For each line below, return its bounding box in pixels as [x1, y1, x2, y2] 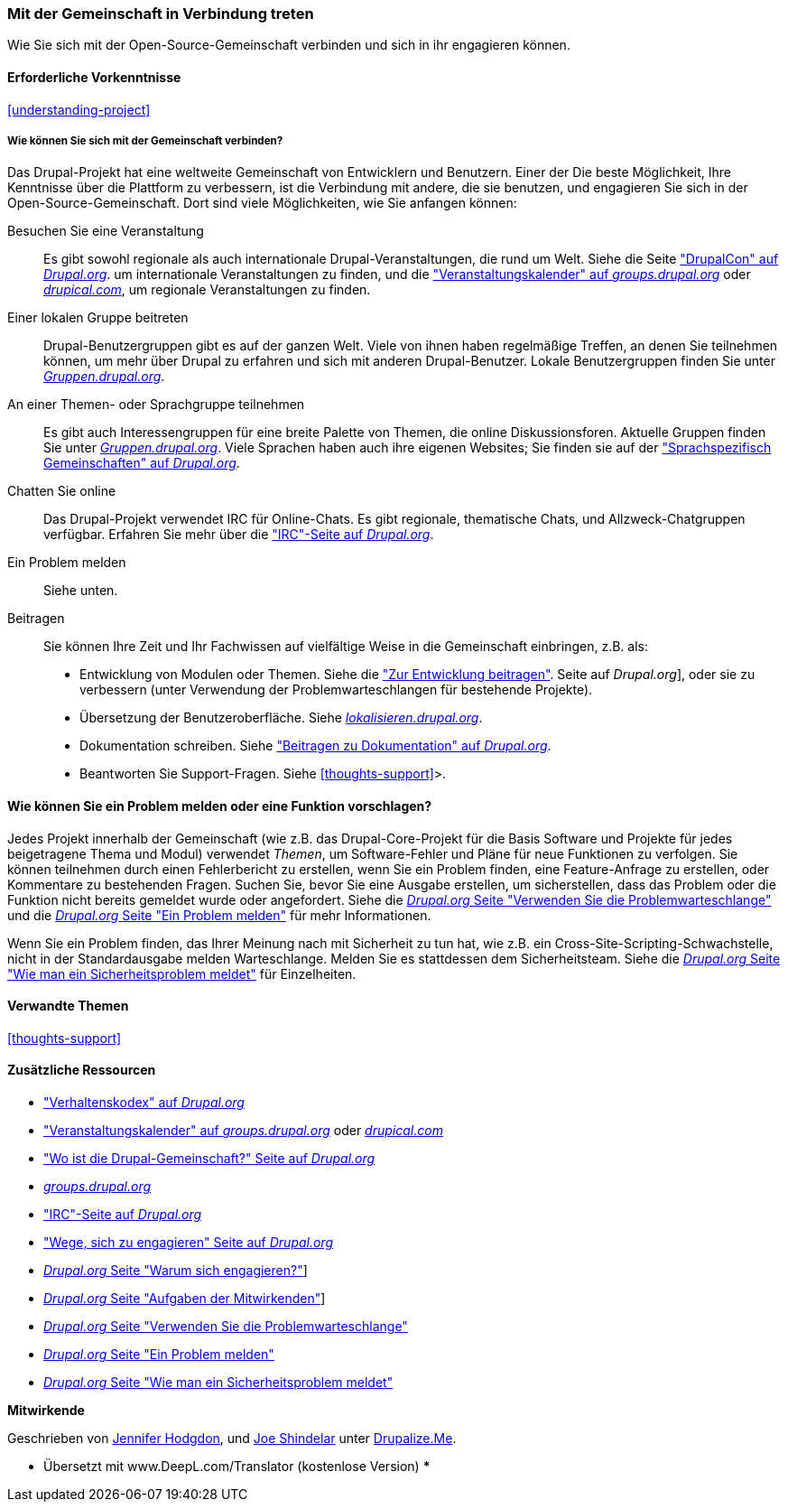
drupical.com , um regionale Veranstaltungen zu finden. [43, 282, 371, 298]
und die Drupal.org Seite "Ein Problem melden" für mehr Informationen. [7, 907, 431, 923]
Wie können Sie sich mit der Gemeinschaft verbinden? [7, 134, 283, 147]
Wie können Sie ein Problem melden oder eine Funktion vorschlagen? [7, 797, 432, 814]
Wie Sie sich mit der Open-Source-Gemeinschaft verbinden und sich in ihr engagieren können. [7, 37, 570, 53]
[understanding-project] [7, 101, 151, 117]
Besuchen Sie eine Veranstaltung [7, 223, 204, 239]
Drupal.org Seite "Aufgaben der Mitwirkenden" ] [43, 1290, 326, 1307]
